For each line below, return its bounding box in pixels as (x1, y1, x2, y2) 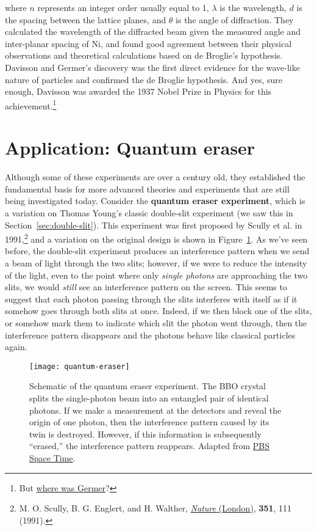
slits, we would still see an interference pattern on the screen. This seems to (5, 280, 287, 293)
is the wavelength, (219, 1, 287, 13)
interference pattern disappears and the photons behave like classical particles (5, 328, 296, 341)
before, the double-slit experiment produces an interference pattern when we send (5, 244, 310, 257)
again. (5, 340, 27, 353)
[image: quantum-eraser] (29, 362, 130, 371)
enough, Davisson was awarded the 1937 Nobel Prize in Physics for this (5, 85, 272, 98)
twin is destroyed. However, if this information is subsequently (29, 427, 262, 440)
